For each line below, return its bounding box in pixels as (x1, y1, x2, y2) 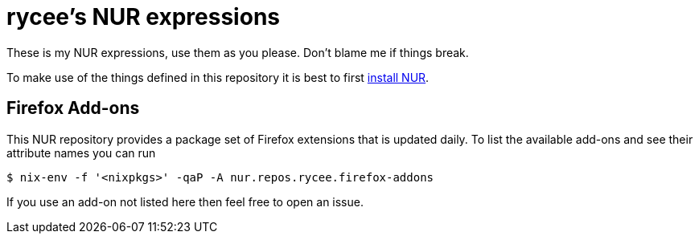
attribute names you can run (6, 145, 156, 160)
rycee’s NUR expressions (6, 3, 280, 31)
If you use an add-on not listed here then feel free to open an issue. (6, 194, 364, 209)
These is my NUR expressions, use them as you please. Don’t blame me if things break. (6, 45, 469, 59)
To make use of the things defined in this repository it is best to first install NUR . (6, 70, 430, 84)
